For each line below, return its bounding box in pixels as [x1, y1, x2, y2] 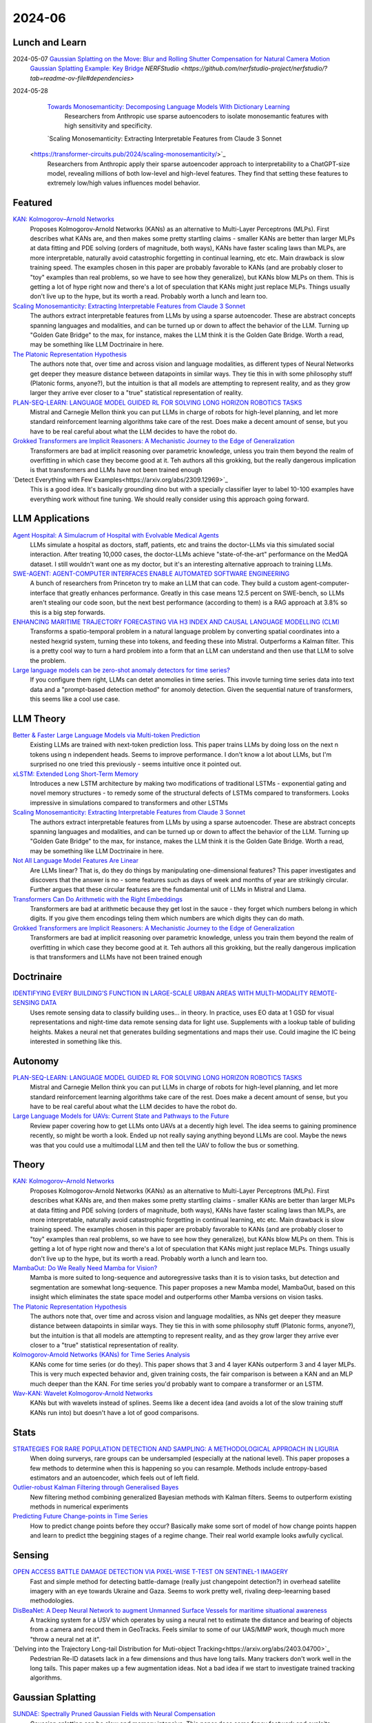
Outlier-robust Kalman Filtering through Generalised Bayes [12, 1483, 179, 1491]
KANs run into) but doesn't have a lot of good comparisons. [30, 1408, 199, 1416]
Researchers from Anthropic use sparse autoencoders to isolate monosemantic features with [64, 112, 329, 121]
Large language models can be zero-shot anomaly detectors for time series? [12, 666, 231, 674]
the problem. [30, 656, 67, 664]
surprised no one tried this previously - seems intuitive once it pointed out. [30, 760, 242, 768]
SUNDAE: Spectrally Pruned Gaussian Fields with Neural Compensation [12, 1710, 216, 1718]
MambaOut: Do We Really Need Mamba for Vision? [12, 1263, 158, 1272]
